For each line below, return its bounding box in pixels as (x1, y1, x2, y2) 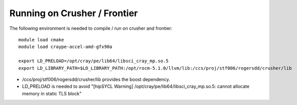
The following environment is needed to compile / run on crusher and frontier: (9, 25, 172, 31)
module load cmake (18, 37, 65, 42)
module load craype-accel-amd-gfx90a (18, 44, 113, 50)
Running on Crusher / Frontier (9, 8, 138, 19)
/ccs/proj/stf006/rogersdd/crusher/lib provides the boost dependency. (22, 76, 170, 82)
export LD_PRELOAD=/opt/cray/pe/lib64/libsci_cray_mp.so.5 (18, 58, 169, 64)
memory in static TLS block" (22, 90, 82, 96)
